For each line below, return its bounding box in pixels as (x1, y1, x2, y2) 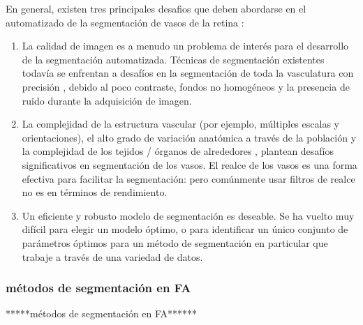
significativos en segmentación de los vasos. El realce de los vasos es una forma (22, 157, 357, 172)
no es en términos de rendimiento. (22, 185, 168, 199)
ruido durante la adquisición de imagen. (22, 93, 192, 107)
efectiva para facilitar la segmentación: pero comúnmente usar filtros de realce (22, 171, 355, 186)
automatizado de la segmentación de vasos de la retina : (6, 15, 244, 29)
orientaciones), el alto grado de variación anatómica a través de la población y (22, 130, 357, 144)
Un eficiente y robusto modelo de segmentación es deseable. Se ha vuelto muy (22, 208, 355, 222)
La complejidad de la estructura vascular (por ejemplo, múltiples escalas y (22, 116, 339, 131)
